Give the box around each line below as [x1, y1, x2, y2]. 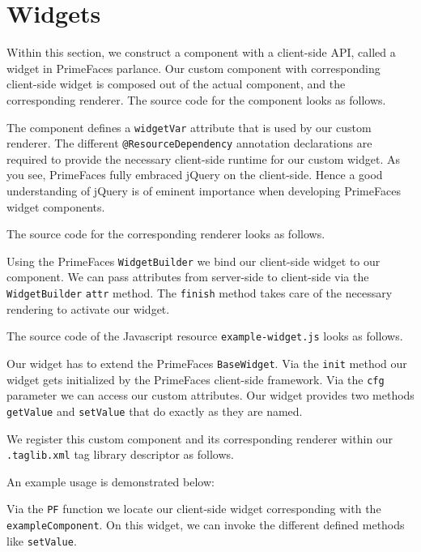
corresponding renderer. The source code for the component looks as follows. [6, 91, 386, 108]
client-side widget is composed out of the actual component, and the [6, 75, 346, 92]
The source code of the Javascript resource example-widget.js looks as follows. [6, 327, 403, 344]
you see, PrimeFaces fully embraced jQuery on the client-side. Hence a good [6, 166, 383, 183]
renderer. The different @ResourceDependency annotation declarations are [6, 135, 372, 152]
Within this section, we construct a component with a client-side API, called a [6, 44, 396, 61]
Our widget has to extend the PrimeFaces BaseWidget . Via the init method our [6, 354, 407, 371]
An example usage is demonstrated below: [6, 473, 215, 490]
